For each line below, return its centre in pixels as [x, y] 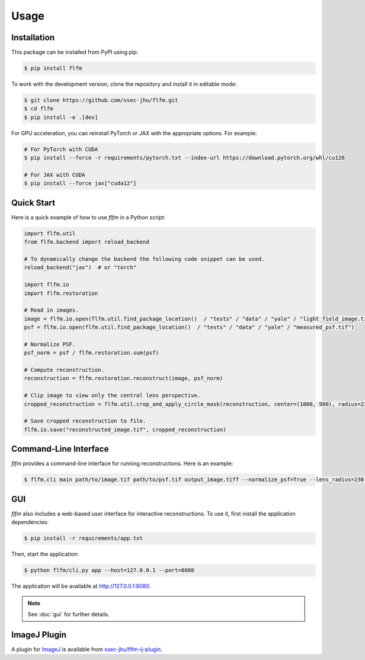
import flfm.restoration [61, 293]
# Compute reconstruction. [64, 370]
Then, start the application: [45, 554]
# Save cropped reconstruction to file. [85, 421]
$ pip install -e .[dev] [61, 117]
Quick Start [33, 203]
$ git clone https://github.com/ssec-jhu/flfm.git [101, 100]
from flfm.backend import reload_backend [87, 242]
